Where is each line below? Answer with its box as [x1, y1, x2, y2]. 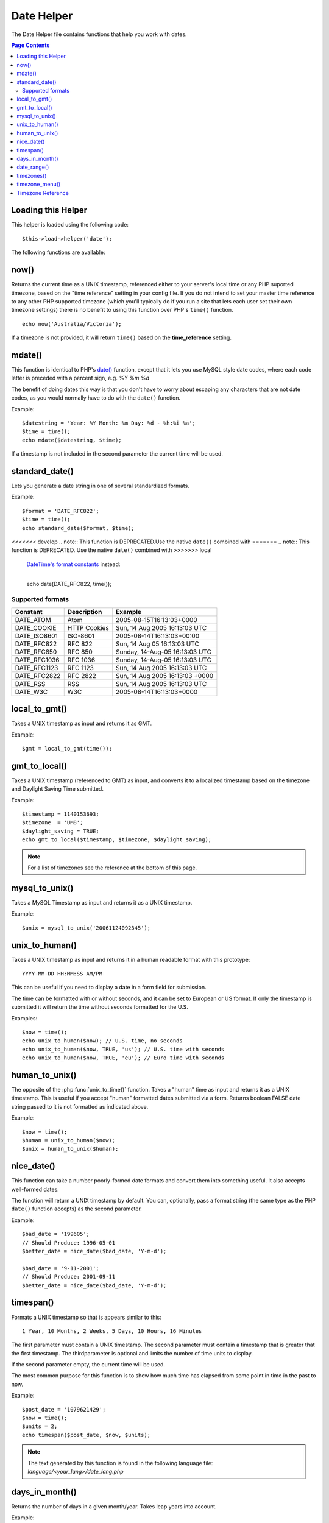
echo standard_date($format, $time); [22, 525, 135, 531]
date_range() [16, 163, 49, 171]
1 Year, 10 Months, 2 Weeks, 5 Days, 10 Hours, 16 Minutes [22, 1327, 202, 1334]
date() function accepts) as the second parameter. [11, 1205, 143, 1212]
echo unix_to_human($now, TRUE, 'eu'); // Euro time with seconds [22, 1055, 225, 1061]
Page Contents [11, 41, 50, 49]
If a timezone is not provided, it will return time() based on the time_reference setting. [11, 334, 232, 341]
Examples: [11, 1014, 38, 1022]
